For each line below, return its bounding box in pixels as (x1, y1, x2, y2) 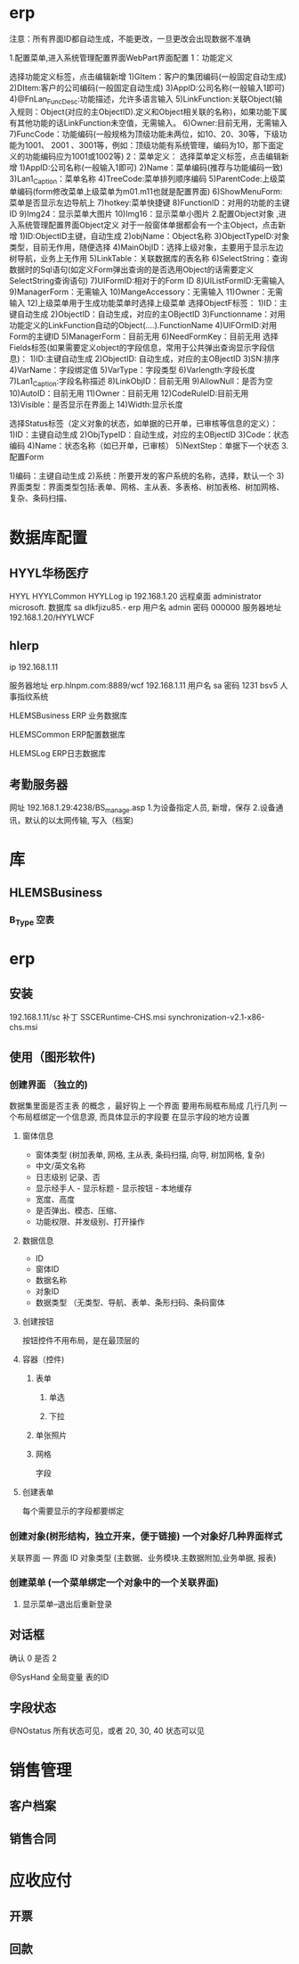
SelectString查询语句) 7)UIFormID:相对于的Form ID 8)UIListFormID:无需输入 (9, 275, 286, 285)
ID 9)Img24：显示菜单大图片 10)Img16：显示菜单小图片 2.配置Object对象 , (9, 208, 279, 219)
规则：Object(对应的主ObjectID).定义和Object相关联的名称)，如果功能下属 (16, 106, 287, 117)
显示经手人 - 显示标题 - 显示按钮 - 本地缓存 (35, 1183, 193, 1193)
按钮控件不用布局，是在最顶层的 (21, 1335, 140, 1346)
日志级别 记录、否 (35, 1172, 101, 1183)
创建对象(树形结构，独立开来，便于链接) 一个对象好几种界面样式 (9, 1531, 283, 1543)
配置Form (9, 451, 44, 462)
